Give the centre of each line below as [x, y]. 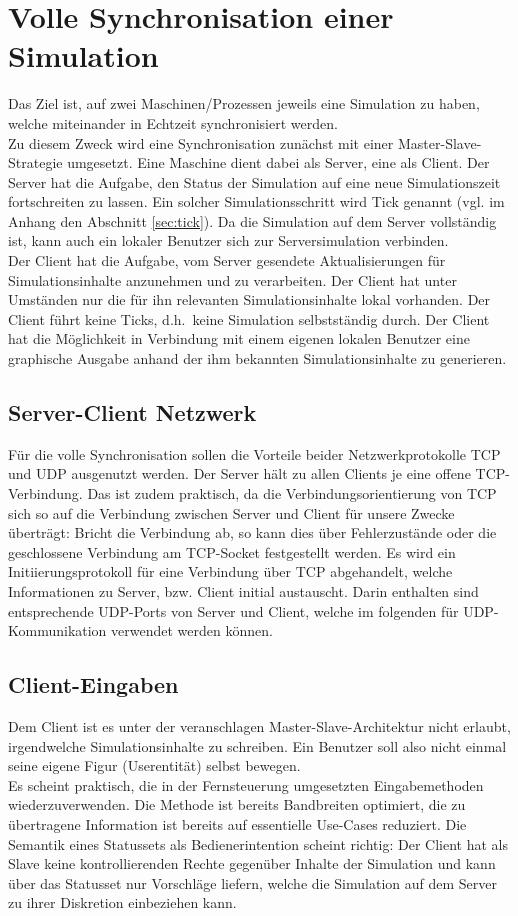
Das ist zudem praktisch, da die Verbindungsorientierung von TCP [292, 493]
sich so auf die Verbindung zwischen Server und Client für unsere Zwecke [231, 512]
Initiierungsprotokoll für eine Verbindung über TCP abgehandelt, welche [230, 571]
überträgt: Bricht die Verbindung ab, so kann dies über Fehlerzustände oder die [252, 532]
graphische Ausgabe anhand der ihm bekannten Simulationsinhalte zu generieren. [257, 358]
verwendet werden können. [192, 630]
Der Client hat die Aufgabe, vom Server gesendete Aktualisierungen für [227, 260]
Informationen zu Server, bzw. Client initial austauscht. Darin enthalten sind [243, 590]
